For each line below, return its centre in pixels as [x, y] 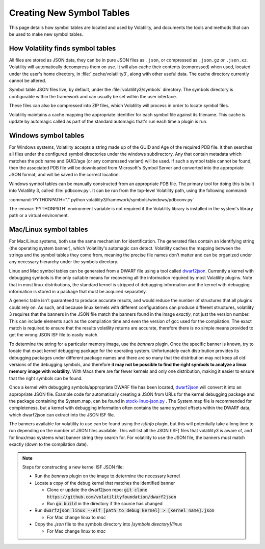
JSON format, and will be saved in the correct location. [65, 175]
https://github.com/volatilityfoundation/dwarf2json [112, 497]
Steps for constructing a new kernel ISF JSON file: [73, 467]
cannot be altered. [27, 81]
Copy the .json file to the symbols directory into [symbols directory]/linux [108, 524]
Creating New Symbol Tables [69, 13]
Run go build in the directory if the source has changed [105, 503]
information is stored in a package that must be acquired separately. [78, 292]
